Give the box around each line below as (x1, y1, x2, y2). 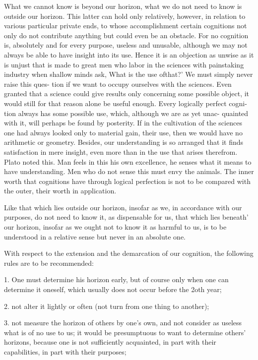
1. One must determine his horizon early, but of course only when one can (4, 274, 229, 285)
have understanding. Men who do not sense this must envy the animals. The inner (4, 166, 254, 177)
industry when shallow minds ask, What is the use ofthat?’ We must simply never (4, 69, 253, 79)
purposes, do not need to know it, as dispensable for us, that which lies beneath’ (4, 212, 249, 222)
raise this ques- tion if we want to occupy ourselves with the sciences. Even (4, 78, 232, 89)
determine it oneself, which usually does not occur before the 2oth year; (4, 284, 222, 295)
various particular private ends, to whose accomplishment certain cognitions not (4, 20, 247, 31)
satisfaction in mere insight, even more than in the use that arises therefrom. (4, 146, 238, 157)
